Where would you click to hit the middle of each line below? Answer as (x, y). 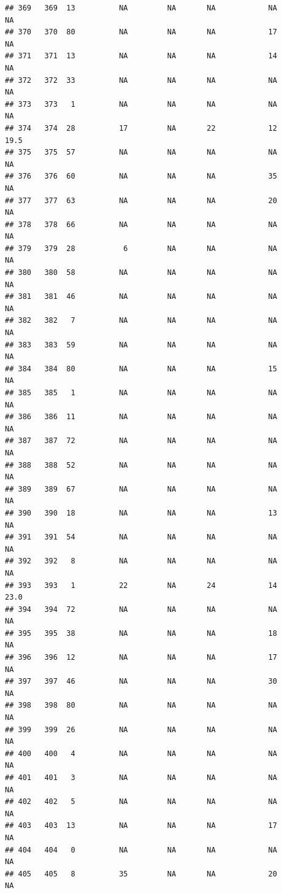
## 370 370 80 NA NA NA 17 (141, 32)
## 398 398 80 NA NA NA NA (141, 706)
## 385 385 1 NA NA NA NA (141, 393)
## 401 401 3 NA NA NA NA (141, 778)
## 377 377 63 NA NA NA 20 (141, 200)
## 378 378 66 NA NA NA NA (141, 224)
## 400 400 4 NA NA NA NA (141, 753)
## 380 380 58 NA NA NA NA (141, 273)
